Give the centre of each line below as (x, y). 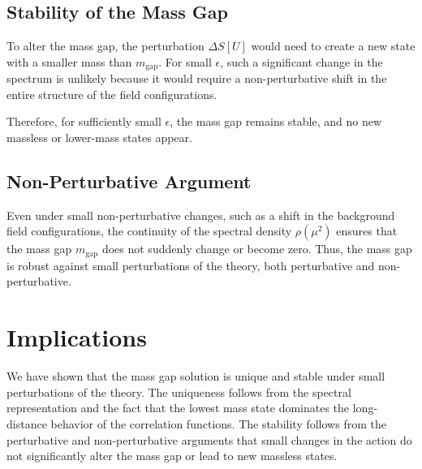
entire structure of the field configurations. (112, 94)
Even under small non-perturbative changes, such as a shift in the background (201, 215)
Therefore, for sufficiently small (84, 121)
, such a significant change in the (301, 61)
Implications (77, 337)
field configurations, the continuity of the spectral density (149, 231)
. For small (185, 61)
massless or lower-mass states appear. (99, 138)
